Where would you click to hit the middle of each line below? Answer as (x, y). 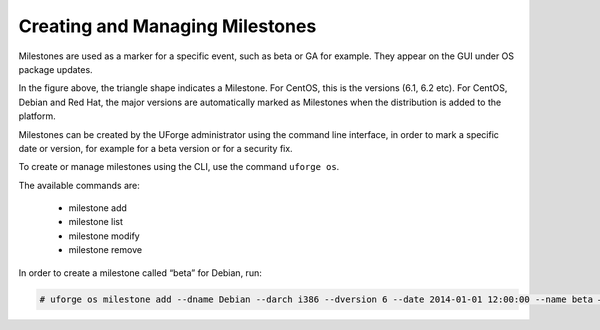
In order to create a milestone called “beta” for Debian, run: (140, 272)
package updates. (56, 69)
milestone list (96, 222)
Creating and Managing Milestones (167, 26)
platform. (37, 116)
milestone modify (104, 236)
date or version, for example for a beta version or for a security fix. (156, 148)
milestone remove (105, 250)
